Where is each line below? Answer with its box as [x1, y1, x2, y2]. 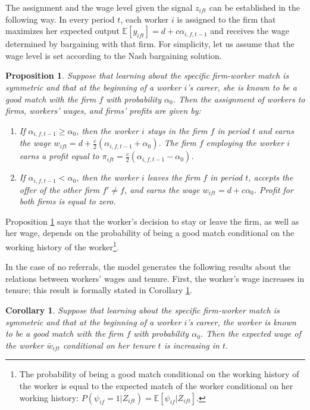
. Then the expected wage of [200, 327, 301, 340]
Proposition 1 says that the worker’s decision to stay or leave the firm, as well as [5, 215, 299, 227]
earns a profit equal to [19, 150, 99, 162]
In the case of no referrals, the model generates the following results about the [5, 260, 291, 273]
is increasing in [164, 338, 220, 351]
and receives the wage [210, 24, 289, 37]
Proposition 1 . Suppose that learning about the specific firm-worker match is [5, 69, 289, 82]
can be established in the [209, 1, 300, 13]
